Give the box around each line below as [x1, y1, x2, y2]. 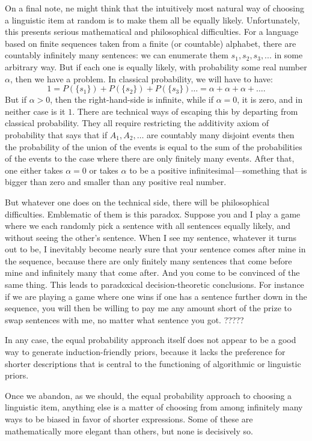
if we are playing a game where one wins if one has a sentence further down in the [5, 290, 307, 302]
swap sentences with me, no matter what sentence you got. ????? [5, 313, 244, 326]
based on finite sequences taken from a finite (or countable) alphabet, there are [5, 37, 296, 49]
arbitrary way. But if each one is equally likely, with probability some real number [5, 60, 307, 73]
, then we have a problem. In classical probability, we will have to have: [10, 72, 273, 85]
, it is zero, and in [237, 93, 303, 106]
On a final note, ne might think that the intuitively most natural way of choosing [5, 2, 305, 14]
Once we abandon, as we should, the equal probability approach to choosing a [5, 389, 292, 401]
